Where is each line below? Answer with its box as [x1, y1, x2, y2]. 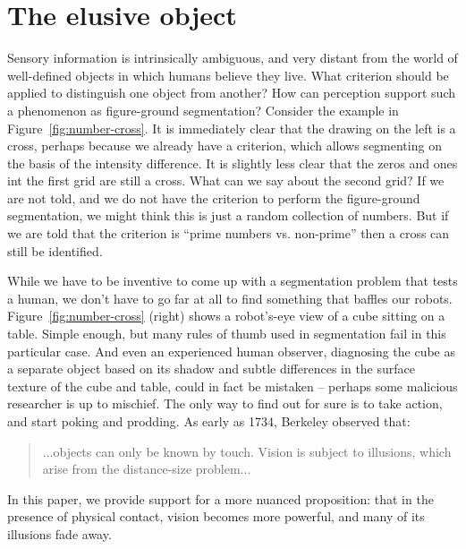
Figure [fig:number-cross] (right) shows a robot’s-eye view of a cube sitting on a [7, 306, 445, 325]
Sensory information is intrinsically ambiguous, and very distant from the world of [7, 48, 458, 67]
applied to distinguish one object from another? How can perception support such [7, 83, 456, 102]
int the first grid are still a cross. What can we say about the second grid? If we [7, 171, 445, 190]
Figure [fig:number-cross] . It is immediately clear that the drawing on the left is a [7, 118, 456, 137]
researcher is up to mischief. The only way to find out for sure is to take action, [7, 394, 443, 413]
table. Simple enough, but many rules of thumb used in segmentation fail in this [7, 324, 446, 343]
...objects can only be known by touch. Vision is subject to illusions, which [42, 442, 452, 460]
